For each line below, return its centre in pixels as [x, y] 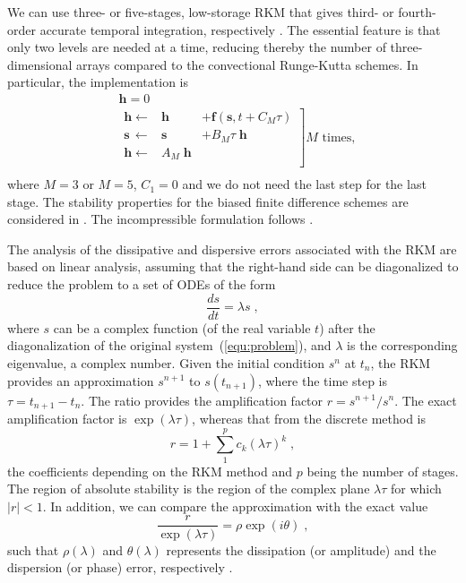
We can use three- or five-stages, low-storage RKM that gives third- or [201, 12]
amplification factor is [67, 418]
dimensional [40, 64]
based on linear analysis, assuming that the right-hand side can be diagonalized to [233, 266]
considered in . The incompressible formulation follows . [160, 219]
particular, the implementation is [98, 82]
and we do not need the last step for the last [304, 184]
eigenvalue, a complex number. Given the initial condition [166, 362]
